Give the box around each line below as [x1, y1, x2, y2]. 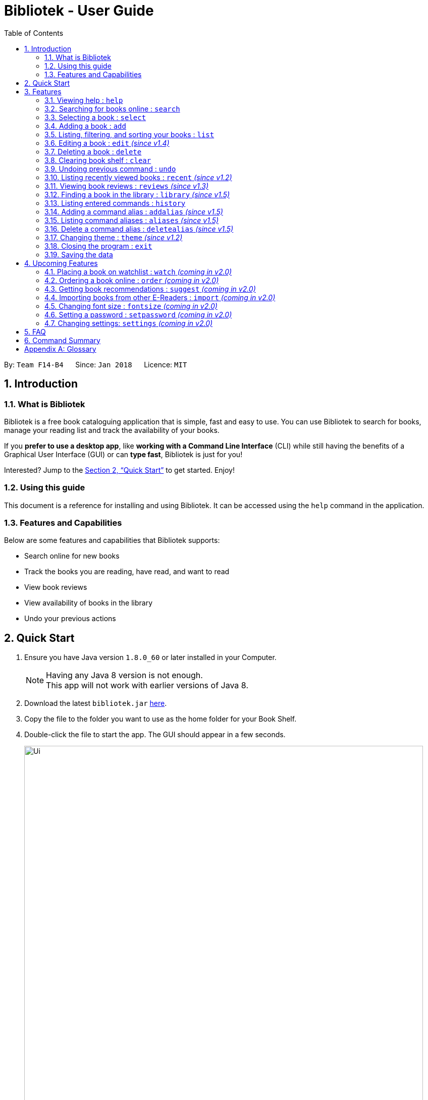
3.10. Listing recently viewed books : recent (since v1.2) [44, 173, 232, 182]
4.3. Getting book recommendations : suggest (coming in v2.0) [44, 284, 256, 293]
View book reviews [24, 583, 87, 592]
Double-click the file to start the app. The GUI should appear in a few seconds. [24, 730, 286, 739]
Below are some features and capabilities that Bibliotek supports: [4, 536, 220, 545]
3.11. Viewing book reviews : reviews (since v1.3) [44, 181, 209, 190]
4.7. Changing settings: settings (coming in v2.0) [44, 318, 213, 327]
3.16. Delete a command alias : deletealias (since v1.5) [44, 224, 234, 233]
